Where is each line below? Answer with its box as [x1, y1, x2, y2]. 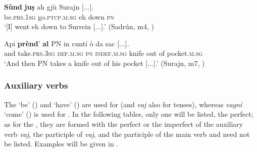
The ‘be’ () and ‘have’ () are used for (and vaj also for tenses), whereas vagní [4, 99, 242, 109]
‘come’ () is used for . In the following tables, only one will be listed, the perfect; [4, 109, 253, 119]
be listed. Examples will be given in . [4, 138, 119, 149]
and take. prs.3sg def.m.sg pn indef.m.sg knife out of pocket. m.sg [4, 48, 203, 58]
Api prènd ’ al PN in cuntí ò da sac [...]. [4, 38, 129, 48]
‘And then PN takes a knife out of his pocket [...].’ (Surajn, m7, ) [4, 57, 205, 68]
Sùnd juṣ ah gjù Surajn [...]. [4, 2, 94, 12]
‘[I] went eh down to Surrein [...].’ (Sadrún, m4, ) [4, 21, 154, 32]
